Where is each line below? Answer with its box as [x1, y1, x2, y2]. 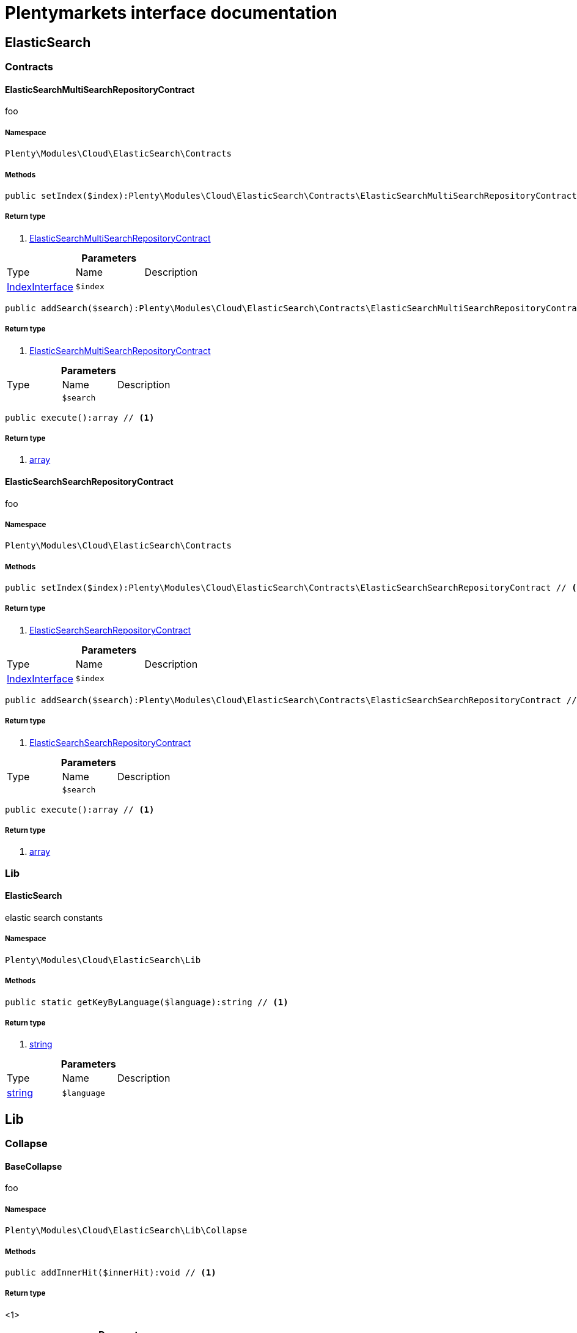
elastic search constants [5, 912, 103, 923]
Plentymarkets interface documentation [5, 2, 337, 23]
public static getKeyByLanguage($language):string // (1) [5, 997, 288, 1007]
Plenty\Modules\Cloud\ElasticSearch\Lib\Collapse [5, 1225, 248, 1236]
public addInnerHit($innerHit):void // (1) [5, 1267, 216, 1277]
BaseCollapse [5, 1161, 62, 1172]
